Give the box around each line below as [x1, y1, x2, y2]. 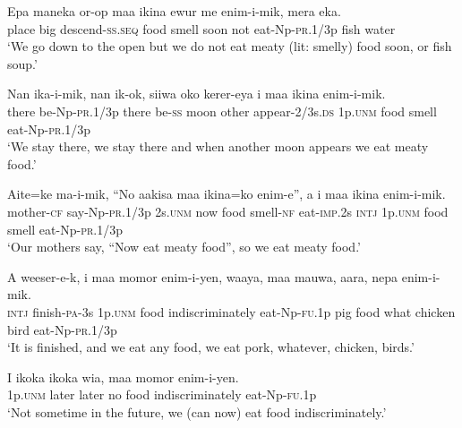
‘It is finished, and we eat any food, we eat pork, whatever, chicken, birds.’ [7, 338, 415, 356]
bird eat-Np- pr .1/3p [7, 320, 117, 338]
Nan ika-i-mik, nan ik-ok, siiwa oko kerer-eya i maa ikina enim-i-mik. [7, 84, 386, 103]
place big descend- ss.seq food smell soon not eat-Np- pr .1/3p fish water [7, 19, 396, 38]
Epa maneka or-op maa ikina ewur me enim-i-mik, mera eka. [7, 2, 341, 20]
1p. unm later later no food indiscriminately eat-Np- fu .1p [7, 385, 317, 404]
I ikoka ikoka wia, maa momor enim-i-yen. [7, 367, 239, 386]
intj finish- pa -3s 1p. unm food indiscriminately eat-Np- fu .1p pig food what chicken [7, 302, 456, 321]
